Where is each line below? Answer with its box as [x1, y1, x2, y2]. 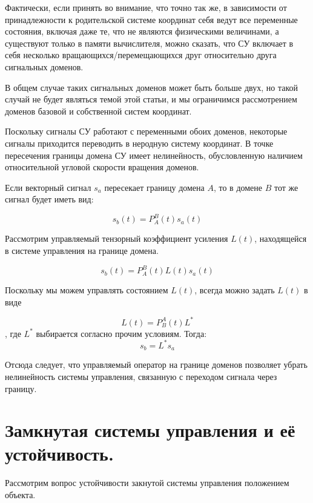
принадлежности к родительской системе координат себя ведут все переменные [5, 13, 298, 25]
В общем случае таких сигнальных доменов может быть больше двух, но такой [5, 81, 298, 93]
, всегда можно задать [194, 284, 275, 296]
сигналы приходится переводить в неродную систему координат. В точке [5, 136, 274, 149]
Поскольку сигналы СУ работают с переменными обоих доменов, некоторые [5, 125, 288, 138]
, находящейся [254, 232, 307, 245]
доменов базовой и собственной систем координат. [5, 104, 192, 117]
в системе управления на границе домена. [5, 244, 159, 256]
